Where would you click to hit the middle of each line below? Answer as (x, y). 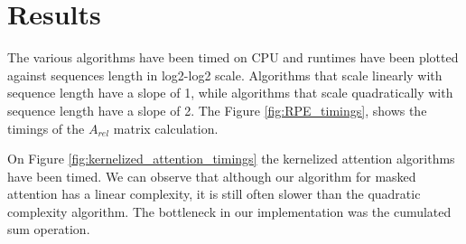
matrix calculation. (166, 128)
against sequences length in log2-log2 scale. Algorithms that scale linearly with (225, 75)
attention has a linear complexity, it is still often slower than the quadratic (214, 194)
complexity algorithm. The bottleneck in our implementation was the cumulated (229, 211)
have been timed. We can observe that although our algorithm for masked (212, 176)
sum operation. (49, 229)
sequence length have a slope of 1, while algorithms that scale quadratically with (230, 93)
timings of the (46, 128)
